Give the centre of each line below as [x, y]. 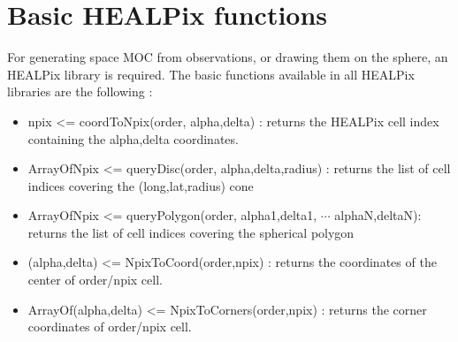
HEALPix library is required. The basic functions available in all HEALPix [211, 74]
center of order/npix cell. [95, 280]
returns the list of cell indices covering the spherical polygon [191, 232]
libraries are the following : [80, 91]
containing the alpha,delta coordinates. [133, 138]
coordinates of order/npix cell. [110, 327]
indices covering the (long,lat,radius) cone [141, 185]
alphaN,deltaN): [378, 215]
